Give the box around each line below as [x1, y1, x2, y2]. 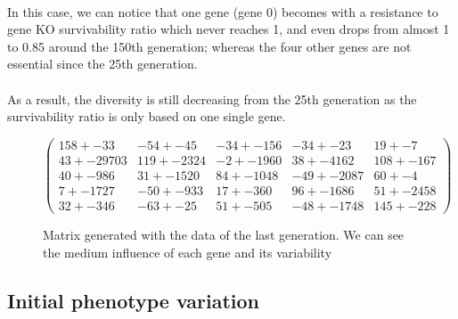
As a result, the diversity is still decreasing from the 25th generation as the [7, 89, 417, 108]
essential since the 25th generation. [7, 54, 198, 73]
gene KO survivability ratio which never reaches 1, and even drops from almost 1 [7, 20, 450, 38]
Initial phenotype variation [7, 286, 260, 314]
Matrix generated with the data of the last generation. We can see [43, 225, 405, 243]
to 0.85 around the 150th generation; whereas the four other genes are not [7, 37, 412, 55]
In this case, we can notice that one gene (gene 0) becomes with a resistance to [7, 2, 438, 20]
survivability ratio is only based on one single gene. [7, 107, 286, 126]
